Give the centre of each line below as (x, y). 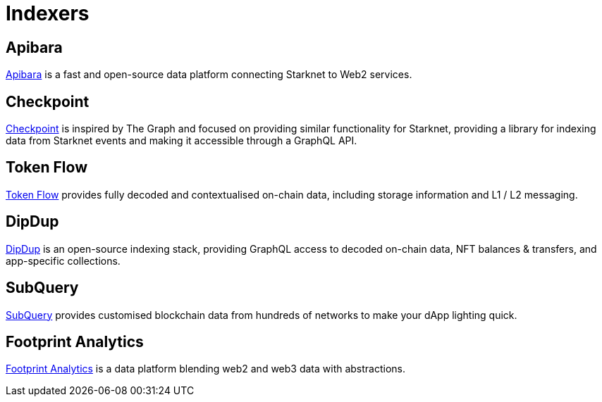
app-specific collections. (63, 260)
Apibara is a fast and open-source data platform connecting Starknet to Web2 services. (209, 75)
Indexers (48, 13)
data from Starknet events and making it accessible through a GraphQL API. (182, 141)
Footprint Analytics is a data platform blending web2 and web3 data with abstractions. (206, 369)
